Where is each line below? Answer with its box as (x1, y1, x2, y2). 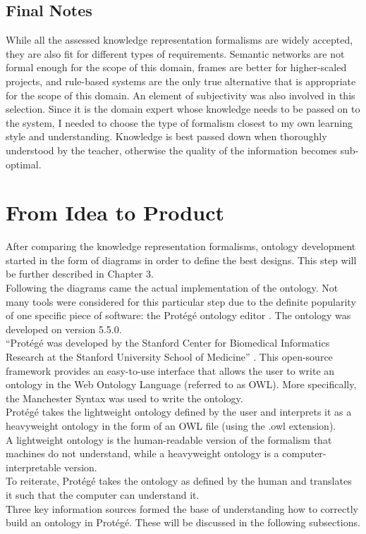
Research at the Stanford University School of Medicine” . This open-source (6, 349, 333, 364)
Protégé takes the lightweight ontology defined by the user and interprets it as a (6, 404, 352, 419)
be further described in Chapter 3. (6, 266, 154, 281)
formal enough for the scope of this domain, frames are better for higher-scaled (6, 60, 347, 75)
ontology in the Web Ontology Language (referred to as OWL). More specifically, (6, 377, 357, 392)
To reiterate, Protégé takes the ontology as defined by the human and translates (6, 473, 352, 488)
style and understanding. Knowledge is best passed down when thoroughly (6, 129, 327, 144)
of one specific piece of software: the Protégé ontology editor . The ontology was (6, 308, 351, 323)
